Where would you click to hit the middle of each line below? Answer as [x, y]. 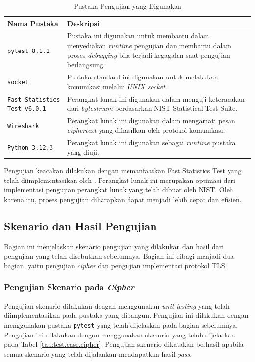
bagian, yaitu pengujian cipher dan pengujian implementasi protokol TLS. [115, 265]
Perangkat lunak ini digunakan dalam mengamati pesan [151, 120]
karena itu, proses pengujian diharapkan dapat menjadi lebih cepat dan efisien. [123, 199]
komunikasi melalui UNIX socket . [117, 86]
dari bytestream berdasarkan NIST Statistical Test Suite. [152, 108]
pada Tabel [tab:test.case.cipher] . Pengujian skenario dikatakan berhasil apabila [124, 344]
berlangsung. [86, 65]
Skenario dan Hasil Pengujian [80, 225]
